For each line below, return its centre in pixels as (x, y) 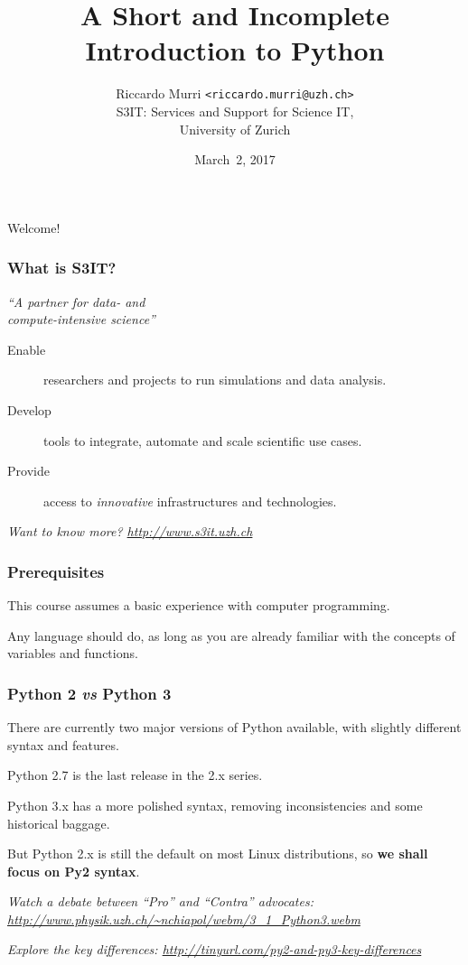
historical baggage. (59, 823)
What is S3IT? (62, 268)
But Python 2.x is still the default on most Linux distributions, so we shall (218, 854)
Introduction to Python (235, 50)
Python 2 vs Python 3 (89, 693)
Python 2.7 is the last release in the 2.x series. (135, 775)
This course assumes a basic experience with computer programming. (199, 605)
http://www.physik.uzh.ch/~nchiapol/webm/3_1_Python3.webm (184, 919)
